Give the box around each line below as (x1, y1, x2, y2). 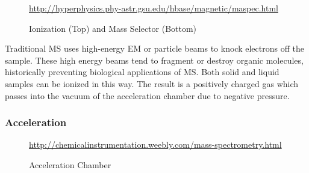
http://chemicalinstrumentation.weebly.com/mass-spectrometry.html (29, 138, 282, 151)
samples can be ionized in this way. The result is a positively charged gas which (5, 77, 299, 90)
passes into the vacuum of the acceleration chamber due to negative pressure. (5, 89, 290, 102)
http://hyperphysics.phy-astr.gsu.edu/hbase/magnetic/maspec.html (29, 2, 278, 14)
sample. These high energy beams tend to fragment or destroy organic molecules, (5, 53, 304, 66)
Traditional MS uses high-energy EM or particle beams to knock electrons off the (5, 42, 304, 55)
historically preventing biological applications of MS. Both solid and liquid (5, 65, 279, 78)
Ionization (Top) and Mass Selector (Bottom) (29, 22, 197, 34)
